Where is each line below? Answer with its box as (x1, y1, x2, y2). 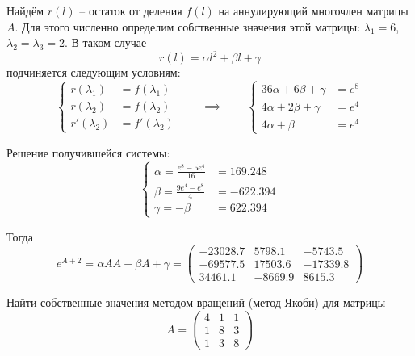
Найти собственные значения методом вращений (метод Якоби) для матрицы (6, 294, 386, 311)
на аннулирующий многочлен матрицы (218, 2, 409, 19)
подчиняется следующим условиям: (6, 64, 181, 81)
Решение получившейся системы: (6, 144, 170, 161)
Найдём (6, 2, 44, 19)
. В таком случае (65, 34, 147, 51)
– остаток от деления (79, 2, 182, 19)
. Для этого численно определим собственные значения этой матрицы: (15, 18, 361, 35)
